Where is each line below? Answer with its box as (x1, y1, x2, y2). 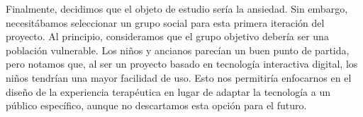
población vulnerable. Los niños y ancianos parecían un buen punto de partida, (6, 42, 350, 57)
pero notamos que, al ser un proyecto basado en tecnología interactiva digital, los (6, 56, 358, 71)
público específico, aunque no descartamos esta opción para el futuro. (6, 98, 307, 113)
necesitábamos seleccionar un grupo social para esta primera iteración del (6, 15, 325, 30)
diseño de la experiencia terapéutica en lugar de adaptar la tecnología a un (6, 84, 330, 99)
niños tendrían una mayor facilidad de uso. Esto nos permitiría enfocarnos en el (6, 70, 352, 85)
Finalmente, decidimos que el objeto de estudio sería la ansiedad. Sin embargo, (6, 1, 348, 16)
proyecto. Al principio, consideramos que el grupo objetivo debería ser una (6, 29, 329, 44)
